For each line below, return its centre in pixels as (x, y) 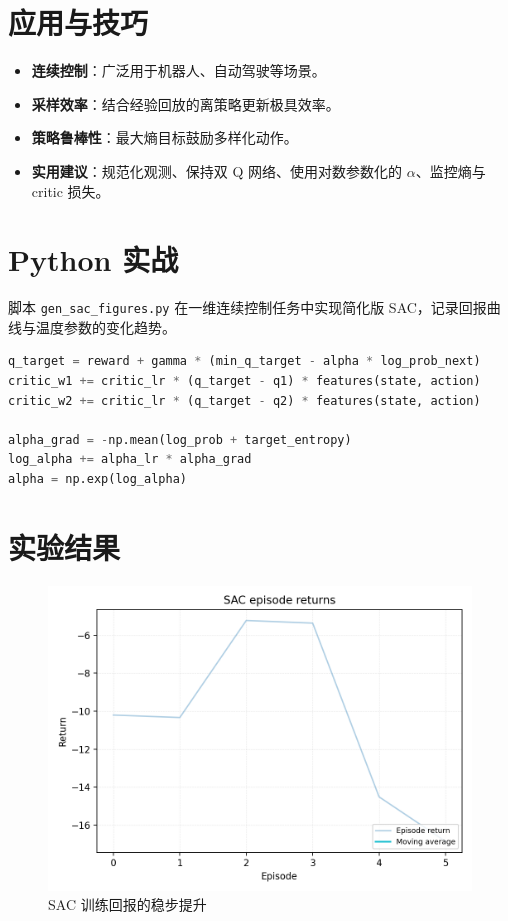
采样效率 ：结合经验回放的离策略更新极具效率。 (185, 103)
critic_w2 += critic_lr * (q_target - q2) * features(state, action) (244, 400)
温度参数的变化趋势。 (105, 326)
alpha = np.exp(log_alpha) (97, 479)
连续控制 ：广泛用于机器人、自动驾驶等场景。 (178, 70)
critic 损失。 (70, 190)
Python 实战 (93, 259)
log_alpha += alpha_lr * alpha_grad (130, 459)
